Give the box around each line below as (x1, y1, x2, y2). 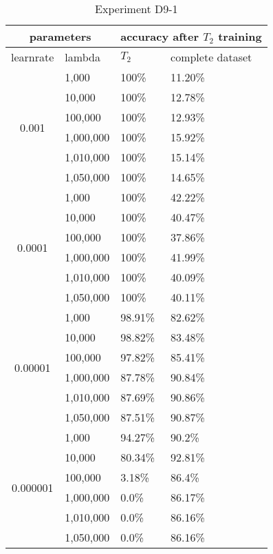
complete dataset (171, 49, 252, 65)
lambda (65, 49, 100, 65)
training (218, 28, 262, 44)
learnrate (11, 49, 54, 65)
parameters (29, 28, 91, 44)
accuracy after (120, 28, 199, 44)
